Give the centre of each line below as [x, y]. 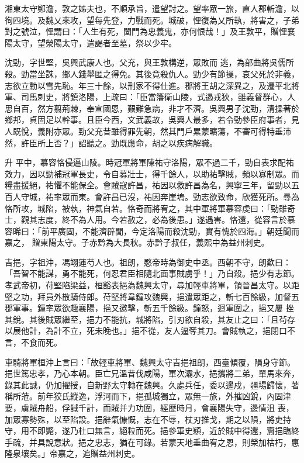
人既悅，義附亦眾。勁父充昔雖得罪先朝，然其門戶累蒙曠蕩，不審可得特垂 [144, 131]
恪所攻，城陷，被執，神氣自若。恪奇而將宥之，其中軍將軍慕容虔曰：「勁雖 [146, 208]
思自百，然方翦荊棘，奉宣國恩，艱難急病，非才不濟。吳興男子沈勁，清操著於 [152, 108]
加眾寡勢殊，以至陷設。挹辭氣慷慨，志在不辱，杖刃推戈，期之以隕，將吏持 [148, 419]
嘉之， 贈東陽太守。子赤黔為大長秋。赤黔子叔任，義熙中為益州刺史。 [137, 242]
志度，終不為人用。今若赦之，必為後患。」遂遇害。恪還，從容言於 [162, 220]
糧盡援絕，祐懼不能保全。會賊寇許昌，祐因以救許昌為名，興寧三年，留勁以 [148, 185]
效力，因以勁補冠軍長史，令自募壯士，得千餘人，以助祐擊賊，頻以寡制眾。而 [152, 173]
